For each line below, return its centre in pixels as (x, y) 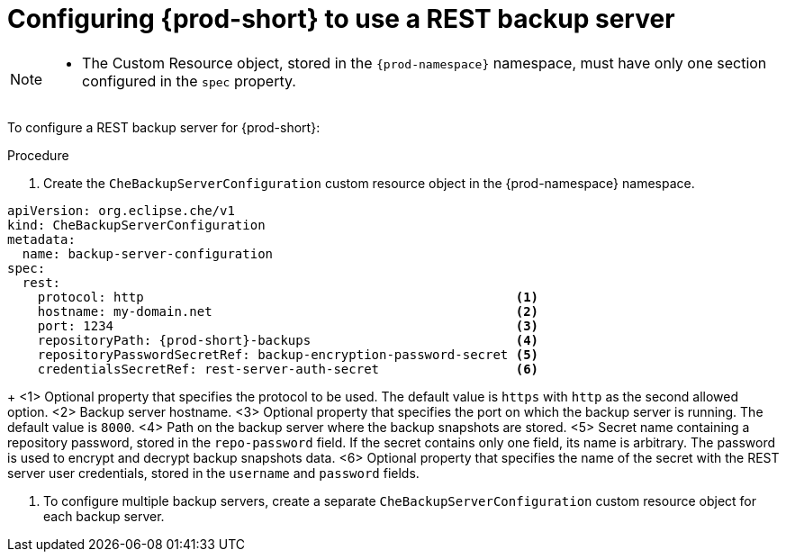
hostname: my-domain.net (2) (288, 311)
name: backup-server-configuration (148, 253)
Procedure (38, 155)
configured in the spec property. (189, 81)
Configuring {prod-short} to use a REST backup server (341, 19)
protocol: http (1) (288, 297)
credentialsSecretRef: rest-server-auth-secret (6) (288, 369)
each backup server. (104, 516)
